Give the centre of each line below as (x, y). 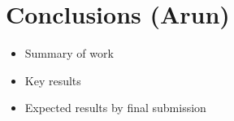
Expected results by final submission (115, 108)
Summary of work (69, 53)
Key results (53, 80)
